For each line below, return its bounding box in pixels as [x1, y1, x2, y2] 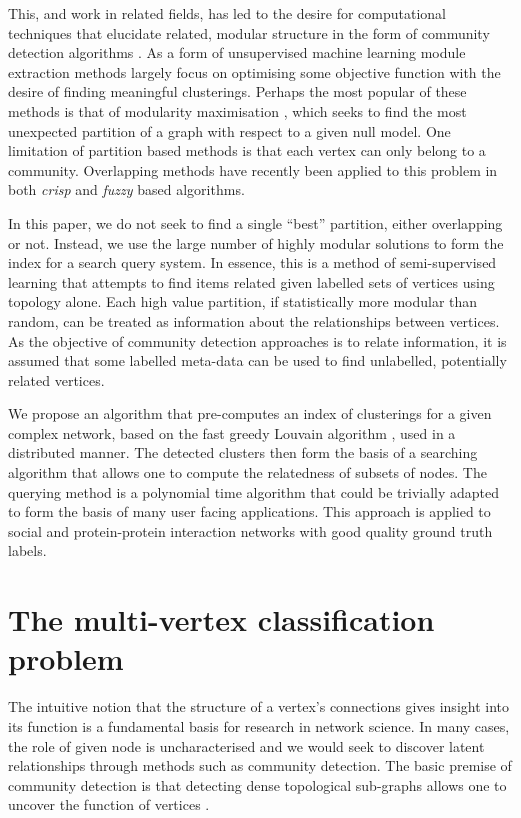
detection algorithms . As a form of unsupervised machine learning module [8, 42, 466, 63]
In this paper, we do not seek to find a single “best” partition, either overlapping [8, 212, 503, 233]
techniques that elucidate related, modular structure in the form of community [8, 22, 490, 43]
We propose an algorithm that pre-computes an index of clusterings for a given [8, 403, 492, 424]
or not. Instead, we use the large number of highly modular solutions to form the [8, 232, 504, 253]
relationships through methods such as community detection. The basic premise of [8, 755, 512, 776]
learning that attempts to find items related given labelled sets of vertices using [8, 271, 495, 292]
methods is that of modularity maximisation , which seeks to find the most [8, 100, 467, 121]
